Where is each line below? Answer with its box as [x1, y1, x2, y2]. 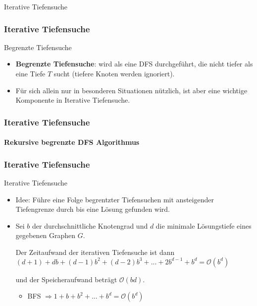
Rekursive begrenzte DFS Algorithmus [4, 137, 140, 147]
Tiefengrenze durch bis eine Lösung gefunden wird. [15, 204, 170, 214]
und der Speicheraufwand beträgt [15, 274, 117, 284]
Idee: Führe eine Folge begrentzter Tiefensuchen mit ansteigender [15, 194, 214, 204]
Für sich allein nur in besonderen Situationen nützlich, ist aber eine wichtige [15, 85, 248, 95]
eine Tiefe [15, 68, 46, 78]
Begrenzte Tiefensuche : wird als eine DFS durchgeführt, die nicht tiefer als [15, 59, 253, 69]
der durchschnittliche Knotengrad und [32, 220, 148, 231]
